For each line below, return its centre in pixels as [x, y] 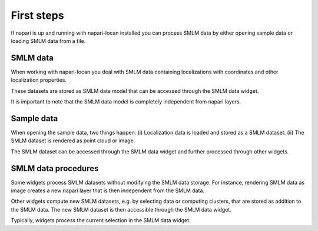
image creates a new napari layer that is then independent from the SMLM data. [108, 190]
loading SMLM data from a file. [48, 41]
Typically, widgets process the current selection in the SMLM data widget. [101, 220]
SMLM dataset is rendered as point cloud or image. [73, 140]
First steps [37, 15]
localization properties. [39, 80]
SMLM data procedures [55, 168]
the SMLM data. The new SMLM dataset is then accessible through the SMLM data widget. [121, 209]
